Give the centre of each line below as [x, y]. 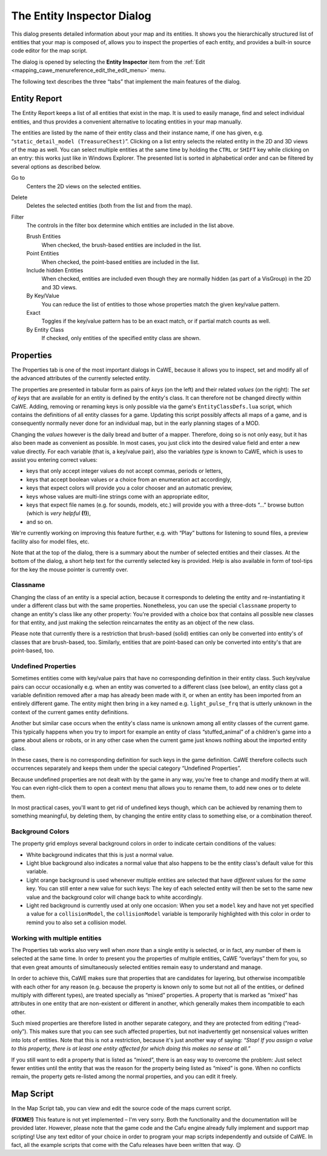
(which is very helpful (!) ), [58, 513]
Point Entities [43, 254]
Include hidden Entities [55, 271]
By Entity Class [45, 329]
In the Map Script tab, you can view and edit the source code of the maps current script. [121, 1108]
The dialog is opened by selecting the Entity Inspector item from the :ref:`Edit [108, 62]
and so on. [40, 522]
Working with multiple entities [57, 938]
